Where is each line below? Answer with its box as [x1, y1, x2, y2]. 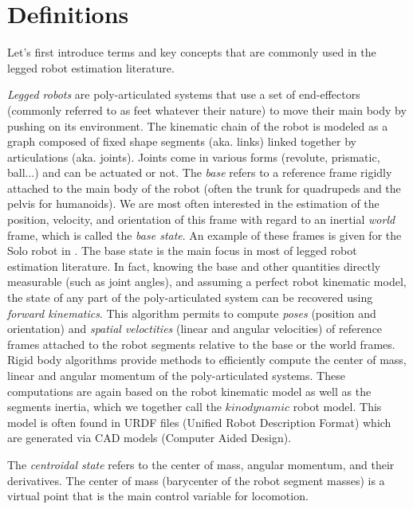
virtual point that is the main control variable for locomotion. [7, 487, 309, 504]
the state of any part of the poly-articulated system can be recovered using [7, 289, 373, 306]
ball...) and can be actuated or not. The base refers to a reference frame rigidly [7, 164, 392, 181]
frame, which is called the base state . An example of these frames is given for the [7, 226, 402, 243]
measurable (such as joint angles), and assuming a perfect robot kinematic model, [7, 273, 407, 290]
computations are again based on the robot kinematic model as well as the [7, 382, 372, 399]
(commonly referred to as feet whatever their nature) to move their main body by [7, 101, 407, 118]
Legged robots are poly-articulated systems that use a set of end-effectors [7, 86, 360, 103]
